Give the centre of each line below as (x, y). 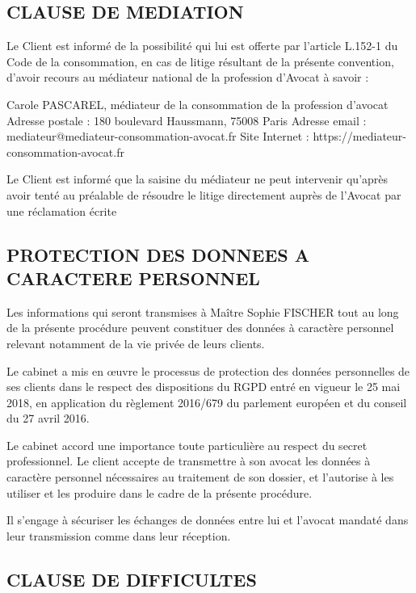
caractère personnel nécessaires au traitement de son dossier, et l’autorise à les (200, 477)
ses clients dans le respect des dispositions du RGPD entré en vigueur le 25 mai (204, 387)
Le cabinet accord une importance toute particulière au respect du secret (187, 445)
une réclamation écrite (62, 210)
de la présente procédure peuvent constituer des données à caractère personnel (200, 328)
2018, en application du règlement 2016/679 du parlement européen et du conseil (207, 402)
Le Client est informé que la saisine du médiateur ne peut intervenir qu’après (197, 179)
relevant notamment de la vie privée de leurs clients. (136, 343)
